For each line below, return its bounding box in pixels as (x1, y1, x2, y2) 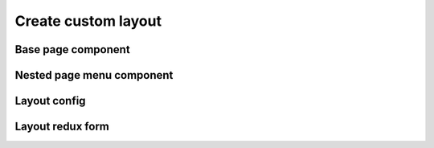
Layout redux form (14, 120, 110, 134)
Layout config (14, 94, 86, 108)
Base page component (14, 43, 130, 56)
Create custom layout (14, 12, 162, 30)
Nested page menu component (14, 68, 174, 82)
